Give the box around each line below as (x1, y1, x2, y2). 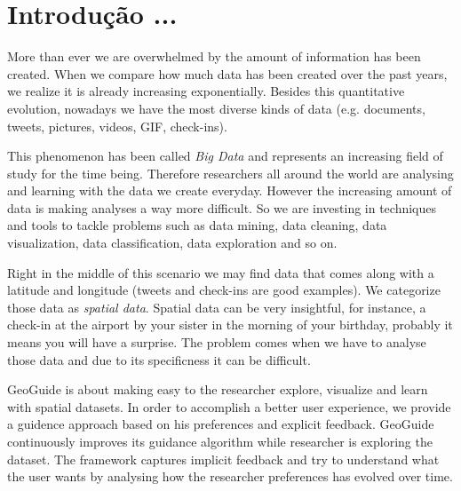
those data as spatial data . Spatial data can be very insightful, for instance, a (7, 297, 426, 316)
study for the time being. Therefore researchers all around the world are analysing (7, 163, 454, 182)
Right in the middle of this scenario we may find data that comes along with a (7, 263, 434, 281)
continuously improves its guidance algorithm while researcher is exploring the (7, 432, 433, 450)
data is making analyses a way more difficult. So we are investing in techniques (7, 198, 437, 217)
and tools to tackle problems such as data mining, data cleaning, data (7, 216, 387, 234)
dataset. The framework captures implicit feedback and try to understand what (7, 449, 440, 468)
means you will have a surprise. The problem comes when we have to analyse (7, 333, 426, 352)
